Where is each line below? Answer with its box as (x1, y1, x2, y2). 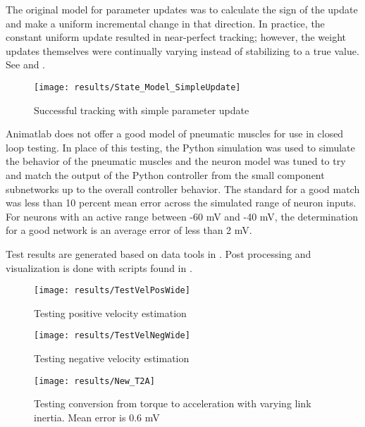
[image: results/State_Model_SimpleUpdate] (34, 82, 241, 92)
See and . (6, 57, 45, 72)
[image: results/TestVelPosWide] (34, 285, 190, 296)
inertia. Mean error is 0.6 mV (34, 409, 160, 424)
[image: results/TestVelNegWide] (34, 330, 190, 341)
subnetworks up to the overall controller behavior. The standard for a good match (6, 181, 360, 196)
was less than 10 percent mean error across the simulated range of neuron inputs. (6, 195, 357, 210)
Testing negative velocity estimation (34, 351, 190, 366)
